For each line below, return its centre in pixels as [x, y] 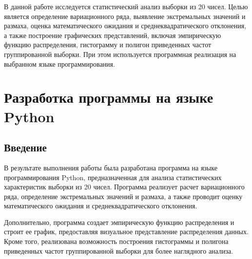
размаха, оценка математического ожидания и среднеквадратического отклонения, [125, 26]
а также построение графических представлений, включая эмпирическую [113, 35]
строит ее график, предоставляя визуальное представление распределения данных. [126, 231]
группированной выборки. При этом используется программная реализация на [120, 54]
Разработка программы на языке [109, 97]
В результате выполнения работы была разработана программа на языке [111, 167]
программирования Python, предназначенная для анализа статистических [113, 177]
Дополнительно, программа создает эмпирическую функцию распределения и [119, 222]
